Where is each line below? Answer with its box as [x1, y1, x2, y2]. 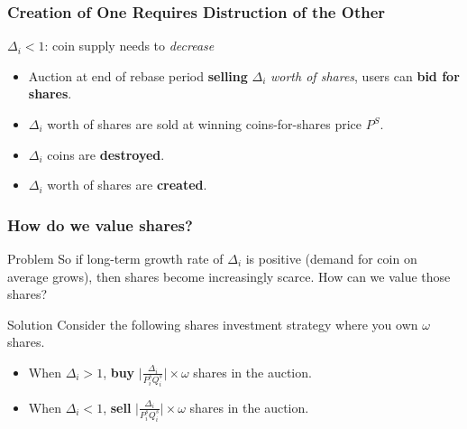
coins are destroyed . [47, 145, 165, 163]
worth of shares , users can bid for [270, 66, 460, 85]
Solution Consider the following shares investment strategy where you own [7, 314, 418, 333]
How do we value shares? [7, 213, 193, 236]
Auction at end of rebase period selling [28, 66, 248, 85]
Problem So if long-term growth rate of [7, 249, 224, 267]
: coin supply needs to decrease [44, 36, 215, 55]
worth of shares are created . [47, 175, 207, 194]
